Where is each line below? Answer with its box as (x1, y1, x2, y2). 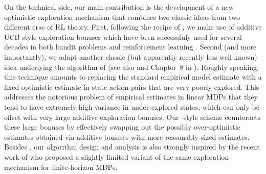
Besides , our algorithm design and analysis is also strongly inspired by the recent (4, 141, 260, 152)
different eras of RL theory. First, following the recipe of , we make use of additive (4, 21, 262, 32)
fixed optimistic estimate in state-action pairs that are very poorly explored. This (4, 81, 259, 92)
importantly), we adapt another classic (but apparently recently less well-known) (4, 51, 257, 62)
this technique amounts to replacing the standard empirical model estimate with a (4, 71, 262, 82)
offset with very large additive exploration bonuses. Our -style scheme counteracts (4, 111, 261, 122)
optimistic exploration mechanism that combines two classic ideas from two (4, 11, 240, 22)
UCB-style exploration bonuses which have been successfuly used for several (4, 31, 242, 42)
